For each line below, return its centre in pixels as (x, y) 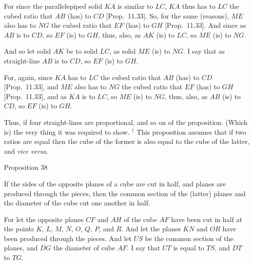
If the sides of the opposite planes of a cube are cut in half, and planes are (115, 183)
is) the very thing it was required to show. (67, 132)
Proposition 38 (26, 167)
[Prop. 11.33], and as (35, 96)
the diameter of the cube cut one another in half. (77, 203)
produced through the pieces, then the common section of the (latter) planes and (125, 193)
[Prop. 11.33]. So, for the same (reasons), (167, 15)
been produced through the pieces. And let (68, 238)
